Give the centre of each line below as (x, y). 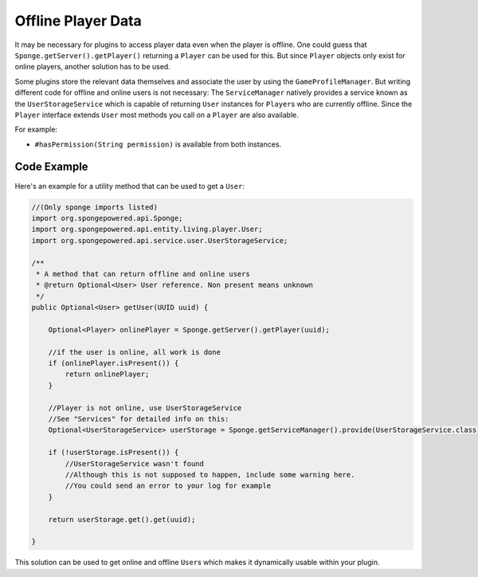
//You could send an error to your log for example (168, 486)
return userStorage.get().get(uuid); (122, 519)
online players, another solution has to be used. (92, 67)
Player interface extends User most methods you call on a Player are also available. (157, 115)
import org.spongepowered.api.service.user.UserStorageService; (160, 240)
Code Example (51, 167)
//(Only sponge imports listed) (95, 207)
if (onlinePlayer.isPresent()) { (114, 363)
